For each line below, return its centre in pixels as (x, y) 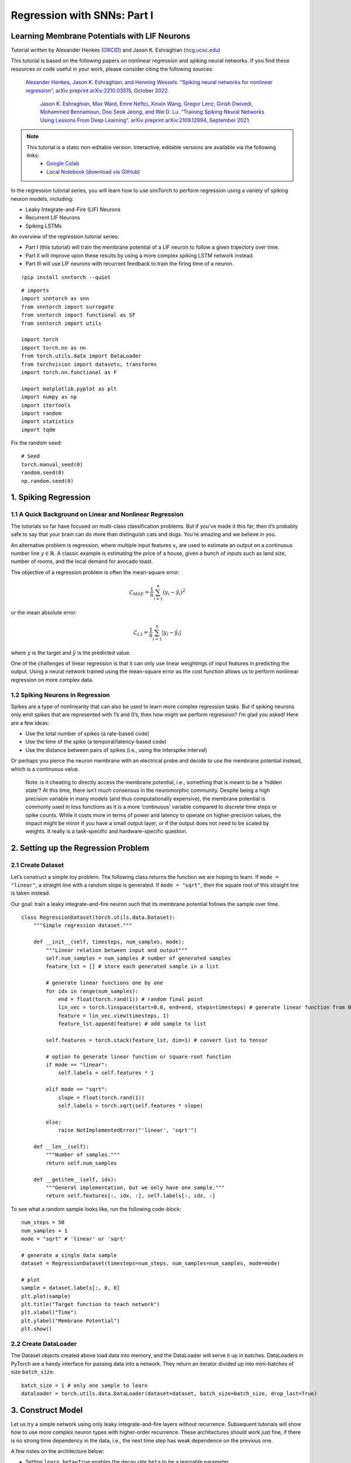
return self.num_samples (81, 1163)
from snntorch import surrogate (68, 307)
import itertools (46, 405)
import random (41, 413)
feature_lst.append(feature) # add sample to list (132, 1024)
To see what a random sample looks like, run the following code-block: (96, 1209)
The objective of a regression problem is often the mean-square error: (95, 572)
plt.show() (37, 1329)
